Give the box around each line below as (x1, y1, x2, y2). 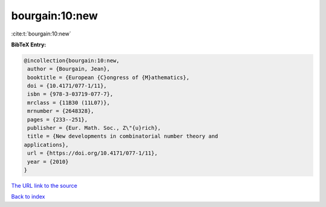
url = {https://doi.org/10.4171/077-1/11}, (27, 150, 158, 156)
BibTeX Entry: (11, 41, 46, 48)
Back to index (11, 193, 45, 200)
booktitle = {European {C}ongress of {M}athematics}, (27, 74, 190, 81)
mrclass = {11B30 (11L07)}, (27, 99, 110, 106)
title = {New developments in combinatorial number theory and (27, 133, 219, 140)
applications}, (24, 141, 69, 148)
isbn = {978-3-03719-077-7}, (27, 91, 113, 97)
